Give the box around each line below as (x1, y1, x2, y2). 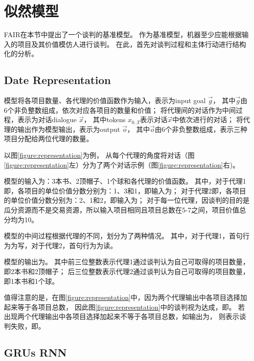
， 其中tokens (84, 114, 126, 125)
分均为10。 (4, 214, 38, 224)
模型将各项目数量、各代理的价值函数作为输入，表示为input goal (4, 95, 206, 106)
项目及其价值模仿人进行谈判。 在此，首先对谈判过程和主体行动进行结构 (17, 39, 246, 49)
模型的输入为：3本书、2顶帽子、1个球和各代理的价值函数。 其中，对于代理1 (4, 176, 246, 186)
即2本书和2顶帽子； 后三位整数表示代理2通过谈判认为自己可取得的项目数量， (4, 266, 250, 276)
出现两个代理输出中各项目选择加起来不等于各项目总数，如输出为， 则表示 (4, 311, 239, 321)
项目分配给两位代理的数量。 (4, 133, 93, 144)
